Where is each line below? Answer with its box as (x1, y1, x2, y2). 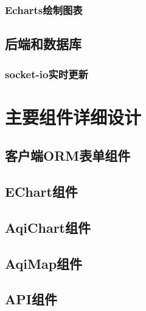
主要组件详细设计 (5, 104, 142, 129)
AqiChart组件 (5, 218, 91, 236)
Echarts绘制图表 (5, 2, 83, 17)
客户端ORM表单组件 (5, 146, 131, 165)
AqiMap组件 (5, 254, 83, 273)
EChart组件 (5, 182, 78, 201)
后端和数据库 (5, 34, 82, 53)
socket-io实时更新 (5, 66, 88, 81)
